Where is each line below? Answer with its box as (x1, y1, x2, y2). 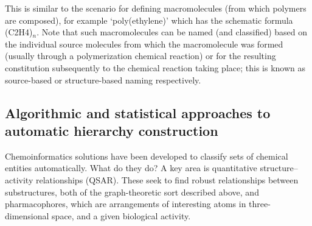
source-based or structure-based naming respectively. (5, 73, 201, 86)
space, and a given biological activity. (52, 209, 191, 222)
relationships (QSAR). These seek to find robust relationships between (35, 173, 299, 186)
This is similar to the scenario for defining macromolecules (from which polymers (5, 2, 307, 14)
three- (249, 197, 271, 210)
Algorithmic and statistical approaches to (5, 103, 271, 122)
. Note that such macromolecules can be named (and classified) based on (36, 26, 308, 38)
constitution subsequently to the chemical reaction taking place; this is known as (5, 61, 305, 74)
